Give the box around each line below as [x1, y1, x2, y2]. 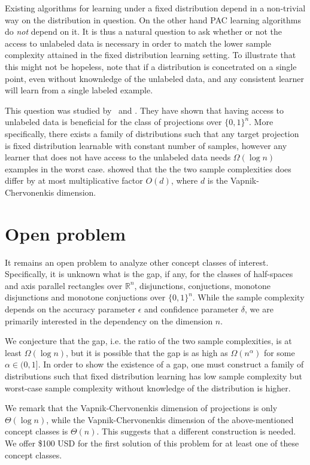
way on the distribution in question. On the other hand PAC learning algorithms [5, 13, 301, 26]
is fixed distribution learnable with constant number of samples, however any [5, 139, 287, 151]
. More [249, 116, 273, 128]
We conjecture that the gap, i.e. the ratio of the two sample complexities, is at [5, 335, 292, 347]
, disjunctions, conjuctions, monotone [134, 279, 271, 291]
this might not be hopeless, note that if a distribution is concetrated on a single [5, 60, 297, 72]
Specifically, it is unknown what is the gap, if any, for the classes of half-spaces [5, 268, 293, 280]
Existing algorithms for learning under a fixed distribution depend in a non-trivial [5, 2, 306, 14]
